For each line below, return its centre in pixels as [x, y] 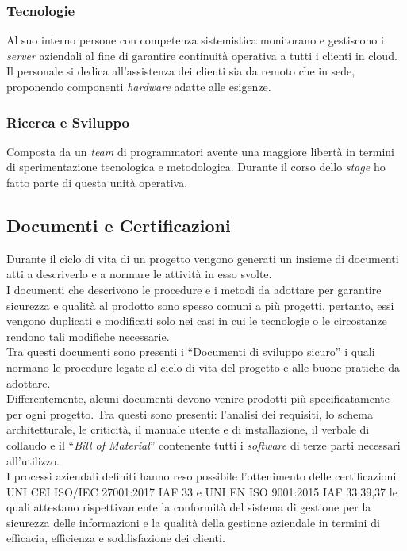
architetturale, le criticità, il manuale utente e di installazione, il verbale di [188, 429]
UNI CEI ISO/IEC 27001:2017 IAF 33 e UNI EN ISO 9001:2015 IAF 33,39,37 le [202, 491]
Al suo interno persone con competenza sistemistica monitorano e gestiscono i [195, 40]
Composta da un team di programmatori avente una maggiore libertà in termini [200, 151]
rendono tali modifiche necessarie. [88, 336]
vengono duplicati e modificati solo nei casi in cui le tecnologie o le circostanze [197, 321]
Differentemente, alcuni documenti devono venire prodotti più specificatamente [198, 398]
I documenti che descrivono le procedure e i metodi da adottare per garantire [194, 289]
